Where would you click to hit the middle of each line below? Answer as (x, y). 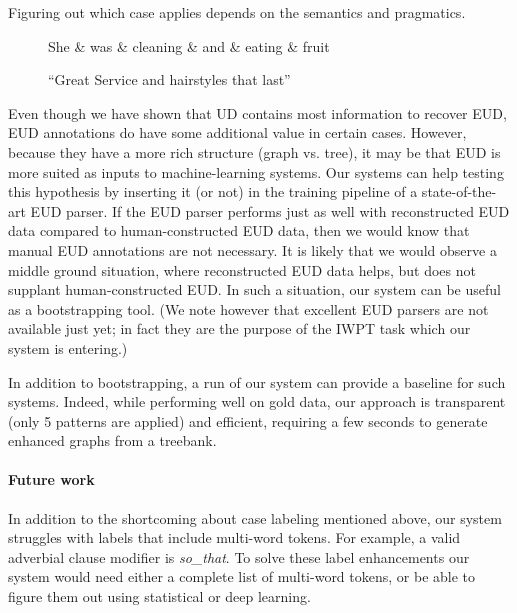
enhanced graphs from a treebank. (112, 440)
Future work (51, 479)
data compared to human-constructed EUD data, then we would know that (239, 230)
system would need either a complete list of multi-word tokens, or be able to (242, 576)
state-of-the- (459, 191)
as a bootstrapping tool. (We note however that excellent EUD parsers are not (248, 308)
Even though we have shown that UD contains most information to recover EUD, (257, 112)
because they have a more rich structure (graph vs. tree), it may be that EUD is (254, 151)
